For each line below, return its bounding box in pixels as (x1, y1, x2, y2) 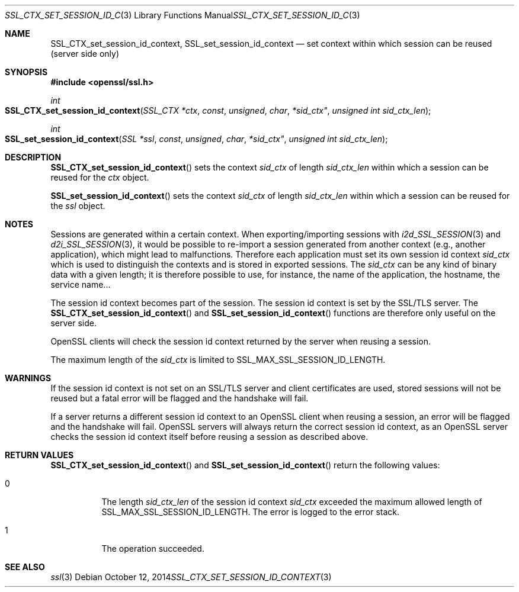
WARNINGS (5, 373, 52, 383)
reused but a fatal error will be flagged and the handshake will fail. (50, 393, 309, 403)
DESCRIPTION (5, 152, 62, 162)
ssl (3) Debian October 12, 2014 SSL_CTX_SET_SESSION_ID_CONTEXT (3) (50, 572, 332, 582)
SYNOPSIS (5, 67, 48, 77)
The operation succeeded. (101, 543, 204, 554)
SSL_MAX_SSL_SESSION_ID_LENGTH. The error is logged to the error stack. (101, 507, 400, 517)
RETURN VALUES (5, 450, 74, 460)
